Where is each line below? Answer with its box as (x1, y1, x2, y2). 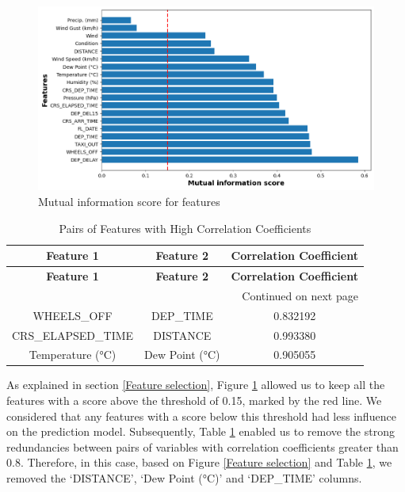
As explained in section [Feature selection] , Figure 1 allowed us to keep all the (6, 376, 385, 393)
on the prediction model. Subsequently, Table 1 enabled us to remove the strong (6, 423, 395, 440)
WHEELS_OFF (32, 307, 113, 323)
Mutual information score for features (38, 193, 220, 209)
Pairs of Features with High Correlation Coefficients (59, 219, 311, 236)
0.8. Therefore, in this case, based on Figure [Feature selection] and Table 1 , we (6, 454, 392, 471)
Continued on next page (242, 287, 358, 303)
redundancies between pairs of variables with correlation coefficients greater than (6, 438, 399, 455)
